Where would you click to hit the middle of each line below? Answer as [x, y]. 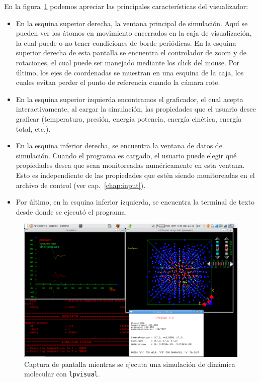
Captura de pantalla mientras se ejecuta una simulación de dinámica [130, 364]
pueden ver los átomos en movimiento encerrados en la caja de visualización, [134, 33]
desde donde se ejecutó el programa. [71, 211]
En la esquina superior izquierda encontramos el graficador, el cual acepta [129, 99]
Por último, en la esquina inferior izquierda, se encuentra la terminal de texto [135, 202]
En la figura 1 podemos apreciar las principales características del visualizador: [126, 6]
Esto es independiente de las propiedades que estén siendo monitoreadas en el [135, 175]
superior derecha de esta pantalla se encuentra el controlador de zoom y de [131, 53]
